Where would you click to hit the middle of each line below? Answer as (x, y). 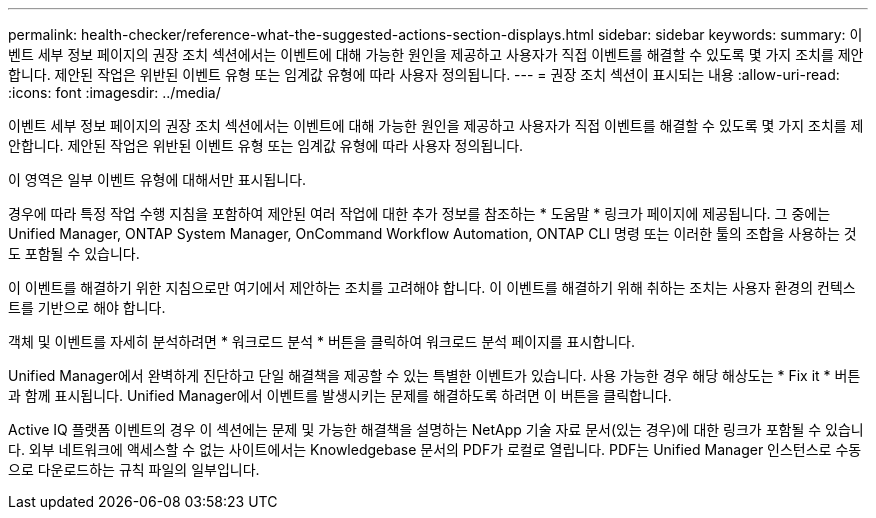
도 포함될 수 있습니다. (74, 253)
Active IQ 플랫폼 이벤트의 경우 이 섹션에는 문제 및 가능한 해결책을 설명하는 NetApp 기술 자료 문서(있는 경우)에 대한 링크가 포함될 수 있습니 (436, 429)
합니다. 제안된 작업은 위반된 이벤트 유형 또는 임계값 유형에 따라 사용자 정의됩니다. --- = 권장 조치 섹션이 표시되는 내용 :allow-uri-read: (424, 74)
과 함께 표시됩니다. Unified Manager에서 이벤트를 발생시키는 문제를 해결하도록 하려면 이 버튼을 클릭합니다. (340, 395)
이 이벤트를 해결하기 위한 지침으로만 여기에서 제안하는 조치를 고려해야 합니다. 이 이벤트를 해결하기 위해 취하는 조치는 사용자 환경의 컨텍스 (432, 287)
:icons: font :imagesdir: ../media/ (114, 92)
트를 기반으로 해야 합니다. (87, 307)
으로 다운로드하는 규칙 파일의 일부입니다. (134, 469)
